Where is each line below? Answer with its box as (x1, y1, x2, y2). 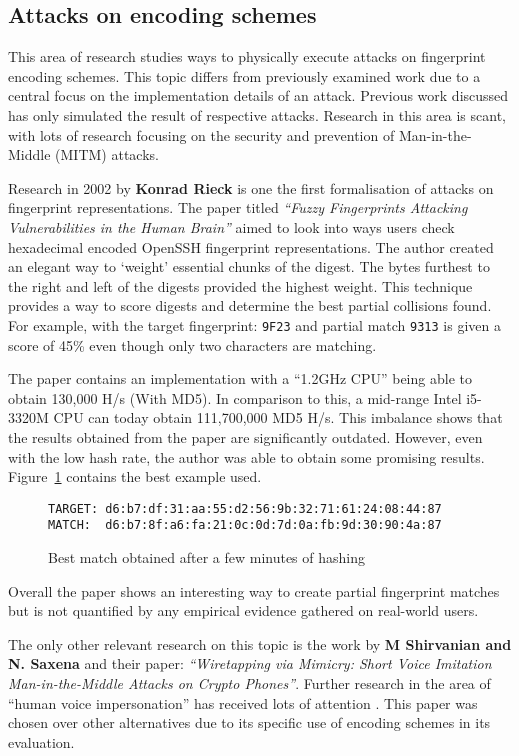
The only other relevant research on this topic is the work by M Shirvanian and (8, 633, 512, 654)
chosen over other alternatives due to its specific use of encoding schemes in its (8, 712, 491, 733)
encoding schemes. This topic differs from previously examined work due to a (8, 65, 481, 86)
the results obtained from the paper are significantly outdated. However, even (8, 426, 483, 447)
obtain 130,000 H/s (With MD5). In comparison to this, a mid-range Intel (8, 387, 462, 408)
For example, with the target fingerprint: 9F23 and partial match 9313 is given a (8, 314, 501, 335)
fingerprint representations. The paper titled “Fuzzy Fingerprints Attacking (8, 197, 468, 218)
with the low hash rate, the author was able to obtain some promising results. (8, 446, 485, 467)
